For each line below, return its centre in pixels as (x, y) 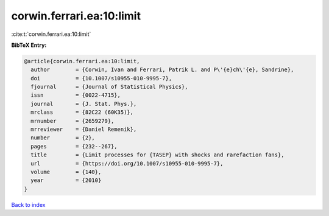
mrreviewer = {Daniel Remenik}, (84, 130)
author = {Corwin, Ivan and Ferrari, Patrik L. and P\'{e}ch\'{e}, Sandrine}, (162, 70)
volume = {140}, (66, 172)
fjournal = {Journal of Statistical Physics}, (109, 87)
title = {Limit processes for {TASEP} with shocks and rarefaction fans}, (157, 155)
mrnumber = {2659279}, (73, 121)
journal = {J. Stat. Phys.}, (84, 104)
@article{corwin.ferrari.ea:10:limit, (82, 61)
